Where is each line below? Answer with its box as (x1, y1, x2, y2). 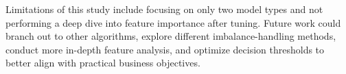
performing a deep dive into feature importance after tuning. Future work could (5, 15, 341, 29)
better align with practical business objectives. (5, 56, 200, 70)
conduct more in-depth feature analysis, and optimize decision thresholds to (5, 42, 325, 56)
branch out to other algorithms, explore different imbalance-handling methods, (5, 29, 336, 43)
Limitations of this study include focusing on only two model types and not (5, 2, 323, 16)
